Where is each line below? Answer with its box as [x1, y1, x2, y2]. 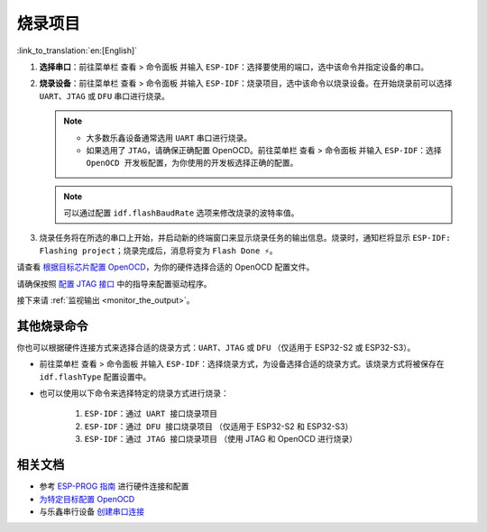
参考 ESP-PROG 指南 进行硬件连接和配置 [39, 481, 189, 491]
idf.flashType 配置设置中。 [39, 371, 152, 382]
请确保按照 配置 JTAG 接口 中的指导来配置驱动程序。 [16, 278, 212, 289]
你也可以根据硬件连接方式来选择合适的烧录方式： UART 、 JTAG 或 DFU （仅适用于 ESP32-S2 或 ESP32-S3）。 [16, 342, 416, 353]
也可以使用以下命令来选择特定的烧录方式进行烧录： [39, 388, 229, 399]
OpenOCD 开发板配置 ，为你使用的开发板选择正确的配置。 [86, 158, 299, 169]
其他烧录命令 [16, 318, 88, 334]
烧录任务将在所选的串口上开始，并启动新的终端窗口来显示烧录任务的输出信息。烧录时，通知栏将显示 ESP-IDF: [39, 233, 451, 243]
